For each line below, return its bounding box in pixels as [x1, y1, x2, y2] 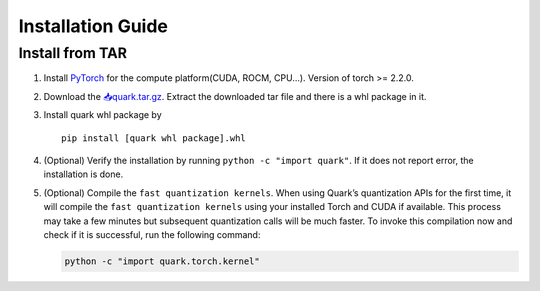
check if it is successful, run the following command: [43, 228, 261, 240]
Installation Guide [18, 15, 169, 37]
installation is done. [43, 168, 124, 180]
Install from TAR [18, 44, 127, 62]
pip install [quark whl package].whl [61, 132, 247, 144]
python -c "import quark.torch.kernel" [64, 255, 260, 267]
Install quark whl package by [43, 109, 162, 121]
